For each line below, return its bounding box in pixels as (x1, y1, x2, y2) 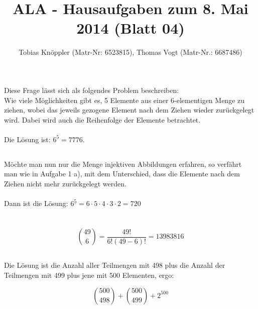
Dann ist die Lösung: (4, 198, 68, 209)
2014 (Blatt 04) (76, 18, 185, 38)
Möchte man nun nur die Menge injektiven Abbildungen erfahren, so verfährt (4, 158, 242, 169)
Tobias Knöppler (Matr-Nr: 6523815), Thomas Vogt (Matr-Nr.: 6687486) (19, 47, 242, 57)
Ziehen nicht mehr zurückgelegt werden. (4, 178, 126, 189)
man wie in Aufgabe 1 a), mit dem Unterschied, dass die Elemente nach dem (4, 168, 240, 179)
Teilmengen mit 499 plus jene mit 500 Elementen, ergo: (4, 270, 174, 280)
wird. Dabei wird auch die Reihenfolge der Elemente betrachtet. (4, 114, 201, 125)
